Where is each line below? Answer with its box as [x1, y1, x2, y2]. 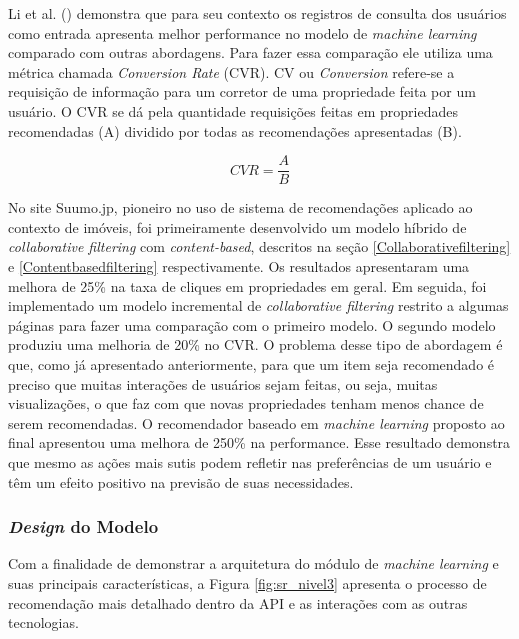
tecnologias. [8, 612, 79, 633]
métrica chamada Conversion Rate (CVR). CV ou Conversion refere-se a [8, 61, 455, 82]
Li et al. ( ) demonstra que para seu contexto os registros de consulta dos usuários [8, 3, 507, 23]
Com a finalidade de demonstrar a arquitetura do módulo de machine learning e [8, 553, 499, 574]
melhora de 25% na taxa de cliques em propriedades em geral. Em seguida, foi [8, 275, 487, 296]
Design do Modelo [8, 514, 159, 539]
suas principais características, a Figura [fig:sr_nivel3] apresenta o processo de [8, 572, 487, 593]
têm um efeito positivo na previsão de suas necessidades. [8, 471, 354, 492]
